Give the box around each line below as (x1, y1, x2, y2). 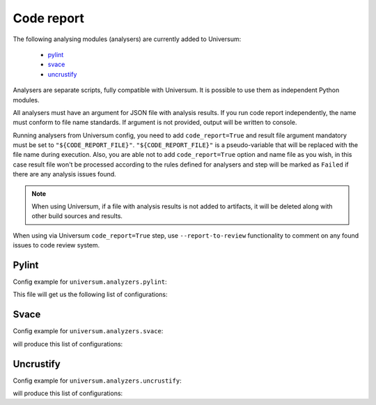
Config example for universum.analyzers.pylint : (13, 277, 167, 286)
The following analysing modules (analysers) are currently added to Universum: (13, 35, 242, 43)
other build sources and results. (31, 212, 123, 220)
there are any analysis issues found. (13, 170, 116, 178)
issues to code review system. (13, 241, 100, 250)
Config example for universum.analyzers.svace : (13, 327, 164, 335)
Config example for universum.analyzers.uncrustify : (13, 376, 182, 385)
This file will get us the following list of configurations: (13, 290, 168, 299)
